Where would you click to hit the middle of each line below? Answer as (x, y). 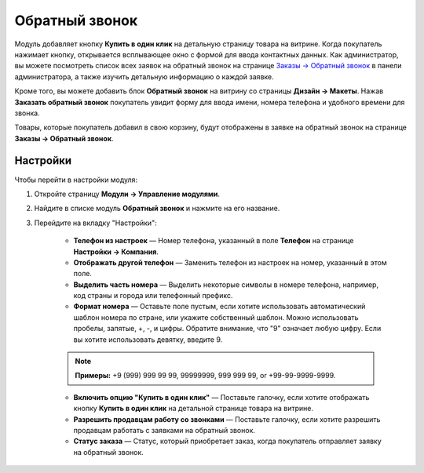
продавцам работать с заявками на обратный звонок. (164, 430)
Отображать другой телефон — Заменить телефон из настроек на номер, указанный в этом (230, 262)
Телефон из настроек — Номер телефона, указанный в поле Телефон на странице (214, 241)
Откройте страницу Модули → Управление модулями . (127, 194)
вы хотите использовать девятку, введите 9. (148, 339)
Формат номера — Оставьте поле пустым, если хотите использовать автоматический (219, 307)
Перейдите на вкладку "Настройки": (95, 223)
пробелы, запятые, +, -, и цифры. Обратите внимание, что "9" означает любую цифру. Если (227, 329)
